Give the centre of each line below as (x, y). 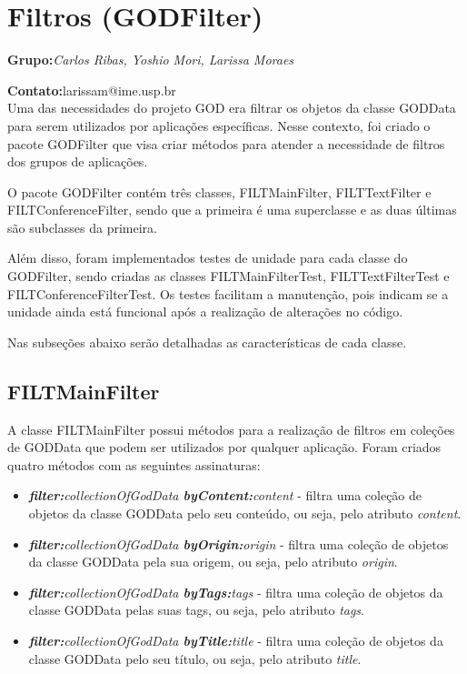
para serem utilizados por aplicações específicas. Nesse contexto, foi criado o (219, 125)
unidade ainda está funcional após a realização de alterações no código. (205, 312)
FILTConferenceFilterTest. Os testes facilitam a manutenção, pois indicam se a (228, 293)
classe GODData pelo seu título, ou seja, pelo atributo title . (195, 658)
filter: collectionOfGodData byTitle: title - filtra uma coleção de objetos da (236, 640)
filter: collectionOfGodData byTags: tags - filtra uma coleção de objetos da (236, 592)
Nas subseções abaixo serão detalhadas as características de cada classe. (207, 342)
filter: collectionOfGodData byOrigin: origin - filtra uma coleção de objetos (238, 543)
